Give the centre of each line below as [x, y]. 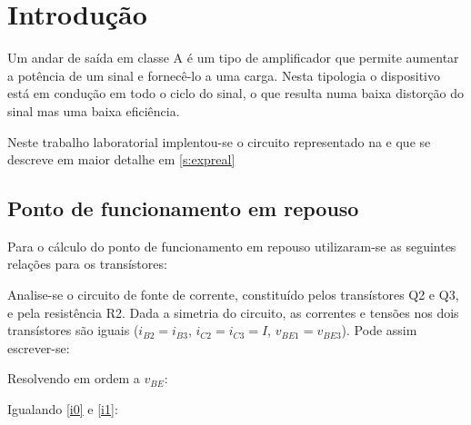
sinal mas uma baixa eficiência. [94, 110]
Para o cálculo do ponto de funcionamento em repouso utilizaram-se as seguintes [232, 246]
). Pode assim [379, 330]
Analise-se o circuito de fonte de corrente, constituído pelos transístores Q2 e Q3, [233, 295]
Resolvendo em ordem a [74, 378]
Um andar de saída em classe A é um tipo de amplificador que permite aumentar [233, 58]
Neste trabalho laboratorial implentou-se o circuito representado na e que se [219, 141]
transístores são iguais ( [73, 330]
